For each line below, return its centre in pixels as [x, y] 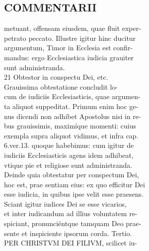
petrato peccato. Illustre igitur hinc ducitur [70, 38]
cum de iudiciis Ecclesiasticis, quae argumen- [72, 96]
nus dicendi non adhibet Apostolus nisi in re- [73, 116]
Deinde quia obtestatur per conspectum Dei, [72, 175]
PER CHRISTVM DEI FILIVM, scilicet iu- [71, 243]
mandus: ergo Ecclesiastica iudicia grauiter [69, 57]
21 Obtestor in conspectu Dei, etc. [56, 77]
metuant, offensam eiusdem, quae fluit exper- [73, 28]
